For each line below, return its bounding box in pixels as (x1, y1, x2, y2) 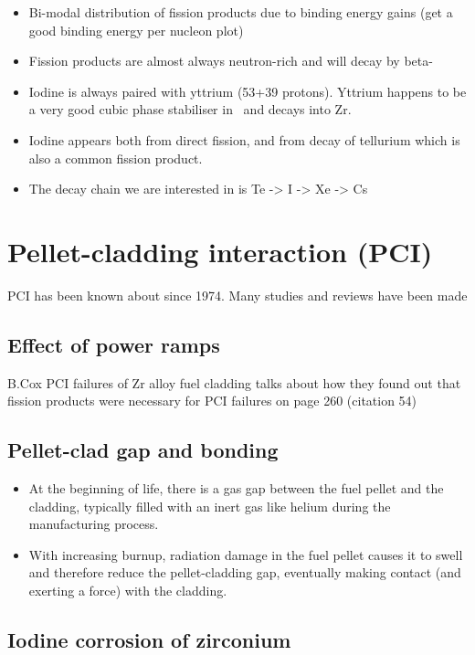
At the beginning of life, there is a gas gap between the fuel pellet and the (28, 479, 444, 498)
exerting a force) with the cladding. (28, 581, 227, 600)
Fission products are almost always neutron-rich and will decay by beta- (28, 51, 433, 70)
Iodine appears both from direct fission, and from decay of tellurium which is (28, 130, 460, 149)
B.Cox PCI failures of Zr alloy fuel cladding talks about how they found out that (7, 373, 461, 392)
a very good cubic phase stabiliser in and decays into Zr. (28, 100, 352, 119)
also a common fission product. (28, 148, 203, 167)
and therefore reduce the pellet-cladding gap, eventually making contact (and (28, 563, 461, 582)
